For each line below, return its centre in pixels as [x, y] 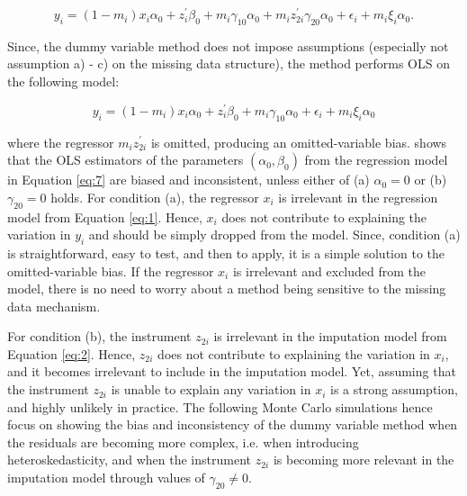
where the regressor [61, 142]
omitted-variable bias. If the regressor [111, 271]
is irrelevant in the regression [358, 197]
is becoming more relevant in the [364, 460]
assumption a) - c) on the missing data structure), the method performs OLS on [229, 63]
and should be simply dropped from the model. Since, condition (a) [274, 234]
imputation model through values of [106, 478]
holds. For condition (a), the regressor [155, 197]
